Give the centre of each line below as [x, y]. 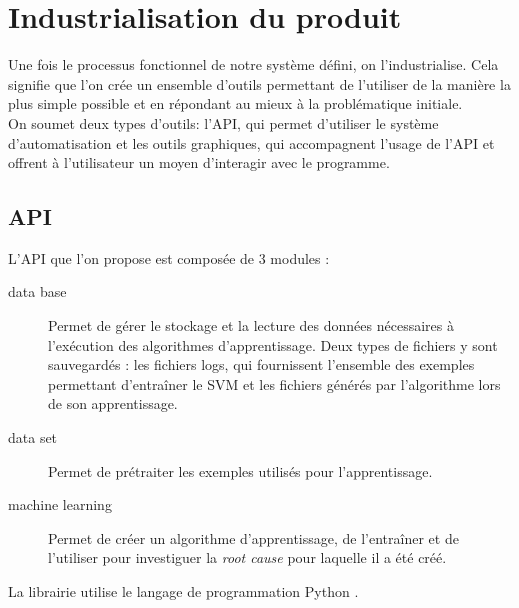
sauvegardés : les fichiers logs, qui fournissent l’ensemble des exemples [261, 364]
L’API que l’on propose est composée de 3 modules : [169, 257]
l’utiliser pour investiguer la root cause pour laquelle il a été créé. [247, 557]
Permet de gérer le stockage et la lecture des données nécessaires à [251, 325]
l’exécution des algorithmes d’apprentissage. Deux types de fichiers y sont [273, 344]
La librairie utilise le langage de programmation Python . [183, 591]
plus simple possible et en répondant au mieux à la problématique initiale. [235, 103]
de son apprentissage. [113, 403]
